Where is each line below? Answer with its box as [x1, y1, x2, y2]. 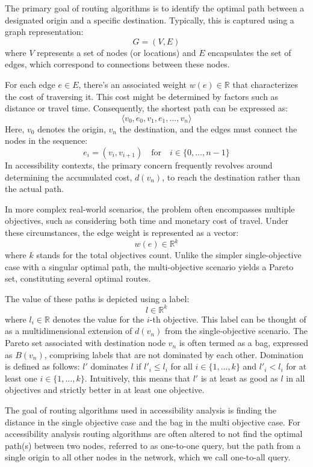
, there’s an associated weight [78, 78, 187, 90]
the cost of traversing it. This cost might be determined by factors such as [5, 90, 279, 102]
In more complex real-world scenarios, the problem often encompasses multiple [5, 202, 295, 215]
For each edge [5, 78, 55, 90]
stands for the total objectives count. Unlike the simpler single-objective [36, 249, 302, 261]
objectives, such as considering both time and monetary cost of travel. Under [5, 214, 289, 227]
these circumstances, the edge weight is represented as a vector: [5, 226, 239, 238]
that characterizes [232, 78, 299, 90]
